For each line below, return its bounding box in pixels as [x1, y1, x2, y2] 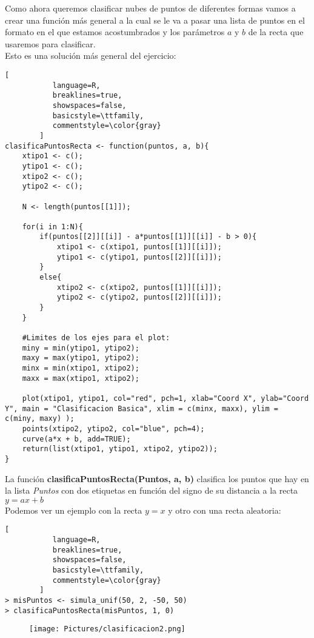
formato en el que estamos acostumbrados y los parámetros [5, 25, 225, 38]
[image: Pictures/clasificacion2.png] [29, 625, 185, 634]
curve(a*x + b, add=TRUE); [22, 434, 131, 443]
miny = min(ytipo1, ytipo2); [22, 343, 139, 352]
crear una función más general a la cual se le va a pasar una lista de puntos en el [5, 13, 305, 26]
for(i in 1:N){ [22, 222, 83, 231]
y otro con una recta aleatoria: [168, 503, 281, 516]
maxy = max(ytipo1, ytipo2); [22, 354, 139, 363]
